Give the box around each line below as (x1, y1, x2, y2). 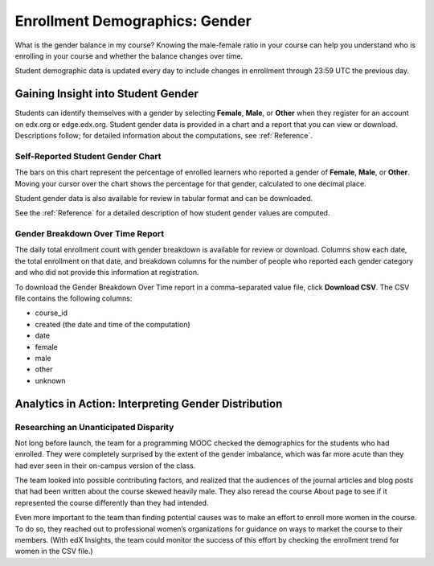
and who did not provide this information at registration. (14, 268, 199, 277)
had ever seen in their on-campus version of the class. (14, 461, 196, 470)
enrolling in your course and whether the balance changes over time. (14, 51, 244, 60)
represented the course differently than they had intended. (14, 498, 209, 507)
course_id (35, 308, 68, 318)
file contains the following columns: (14, 293, 133, 303)
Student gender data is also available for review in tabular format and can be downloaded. (14, 193, 313, 203)
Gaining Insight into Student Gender (14, 87, 199, 100)
